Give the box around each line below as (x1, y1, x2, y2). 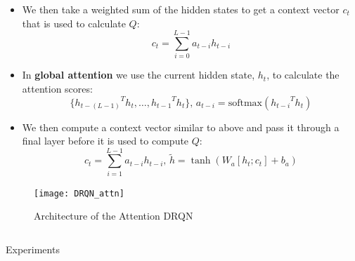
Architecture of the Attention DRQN (34, 208, 193, 223)
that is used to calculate (22, 15, 126, 30)
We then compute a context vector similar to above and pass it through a (22, 119, 340, 134)
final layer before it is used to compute (22, 133, 189, 148)
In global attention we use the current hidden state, (22, 67, 255, 82)
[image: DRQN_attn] (34, 188, 124, 199)
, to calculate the (266, 67, 340, 82)
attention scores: (22, 81, 93, 95)
